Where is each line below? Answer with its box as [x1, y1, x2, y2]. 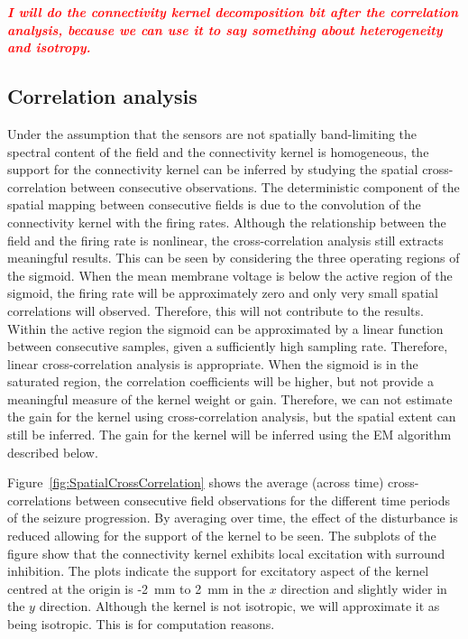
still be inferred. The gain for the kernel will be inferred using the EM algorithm [7, 425, 452, 444]
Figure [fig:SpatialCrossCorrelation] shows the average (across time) [7, 473, 384, 492]
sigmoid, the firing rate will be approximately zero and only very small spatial [7, 283, 439, 302]
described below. [7, 442, 98, 461]
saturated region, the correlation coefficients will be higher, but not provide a [7, 372, 434, 391]
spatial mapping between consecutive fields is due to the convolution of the [7, 195, 421, 214]
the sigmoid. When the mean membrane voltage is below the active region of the [7, 265, 453, 284]
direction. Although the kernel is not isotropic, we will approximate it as [39, 597, 440, 616]
